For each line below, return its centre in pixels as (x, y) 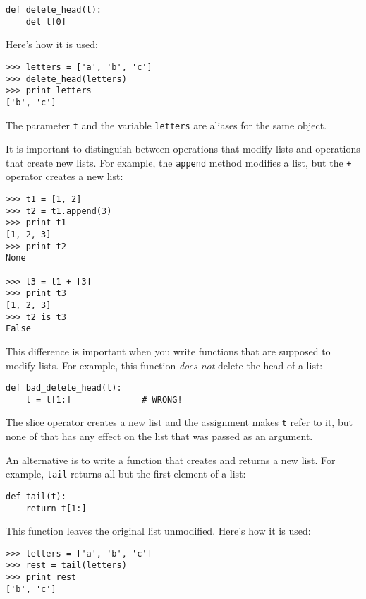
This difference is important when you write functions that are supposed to (168, 351)
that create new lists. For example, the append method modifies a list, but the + (179, 162)
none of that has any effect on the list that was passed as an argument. (159, 436)
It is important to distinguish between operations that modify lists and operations (183, 149)
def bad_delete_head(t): (64, 388)
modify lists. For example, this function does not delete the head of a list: (164, 365)
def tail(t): (36, 496)
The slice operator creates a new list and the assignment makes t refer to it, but (179, 422)
